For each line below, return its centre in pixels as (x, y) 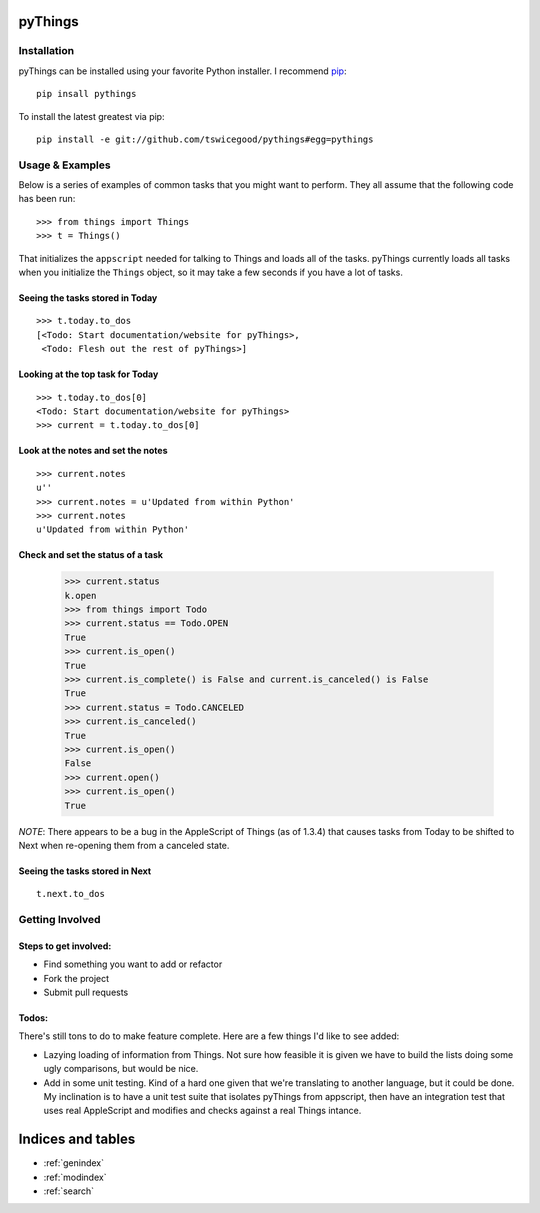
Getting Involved (59, 920)
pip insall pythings (86, 94)
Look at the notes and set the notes (93, 451)
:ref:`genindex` (74, 1163)
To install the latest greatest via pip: (91, 116)
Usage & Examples (64, 165)
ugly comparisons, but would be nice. (121, 1069)
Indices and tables (77, 1139)
